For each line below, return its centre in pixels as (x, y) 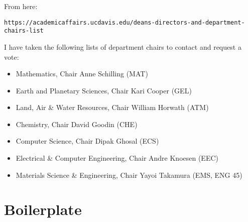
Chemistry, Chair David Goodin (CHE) (77, 124)
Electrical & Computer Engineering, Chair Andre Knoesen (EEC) (117, 158)
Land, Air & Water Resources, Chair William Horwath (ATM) (112, 107)
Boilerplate (43, 209)
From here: (21, 6)
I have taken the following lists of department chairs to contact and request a (123, 46)
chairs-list (24, 31)
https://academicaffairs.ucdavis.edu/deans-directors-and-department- (125, 22)
